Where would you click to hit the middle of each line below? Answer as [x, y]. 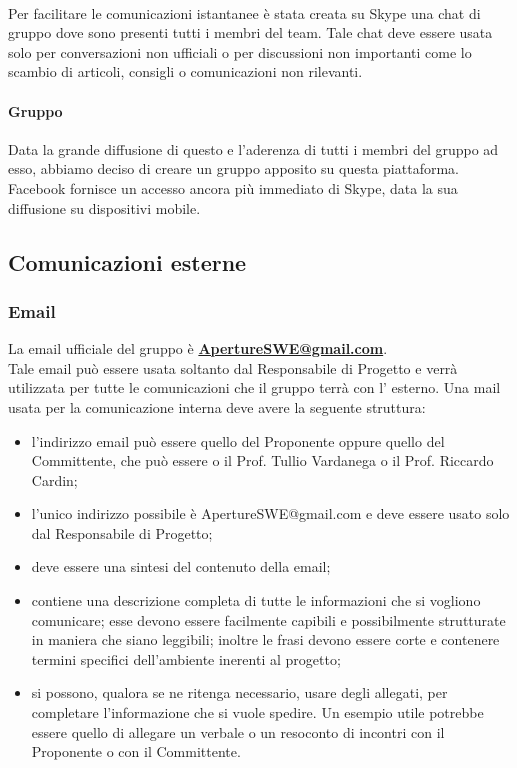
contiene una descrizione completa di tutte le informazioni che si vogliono [256, 600]
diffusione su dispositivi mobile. [104, 207]
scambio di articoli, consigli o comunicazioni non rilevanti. [185, 71]
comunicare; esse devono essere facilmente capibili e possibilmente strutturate [268, 619]
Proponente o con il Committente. [136, 751]
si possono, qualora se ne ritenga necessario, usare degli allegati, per [239, 692]
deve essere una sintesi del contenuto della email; [181, 566]
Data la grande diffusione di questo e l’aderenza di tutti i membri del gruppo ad [253, 148]
